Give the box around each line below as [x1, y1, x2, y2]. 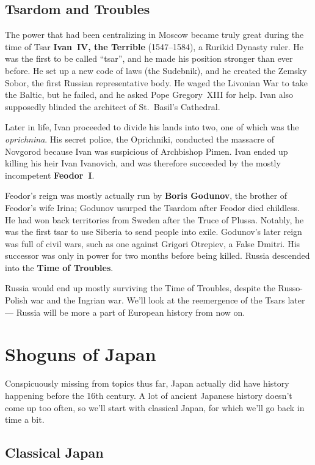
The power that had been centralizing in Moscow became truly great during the [5, 28, 304, 41]
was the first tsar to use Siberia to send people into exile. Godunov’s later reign [5, 225, 302, 238]
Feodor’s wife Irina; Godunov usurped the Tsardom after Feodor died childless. [5, 201, 300, 214]
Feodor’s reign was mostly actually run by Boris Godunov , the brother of [5, 189, 288, 202]
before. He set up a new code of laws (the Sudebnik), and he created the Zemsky [5, 64, 307, 76]
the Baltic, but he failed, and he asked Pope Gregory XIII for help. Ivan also [5, 88, 294, 101]
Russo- [278, 281, 303, 294]
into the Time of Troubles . [5, 261, 114, 273]
